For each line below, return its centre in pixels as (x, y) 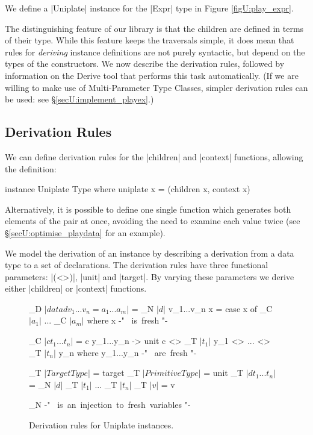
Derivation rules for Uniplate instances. (101, 425)
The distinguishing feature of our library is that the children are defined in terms (154, 28)
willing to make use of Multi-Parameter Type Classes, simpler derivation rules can (156, 87)
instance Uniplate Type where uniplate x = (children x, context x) (128, 189)
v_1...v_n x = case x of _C (220, 308)
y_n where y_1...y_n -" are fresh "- (128, 352)
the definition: (31, 168)
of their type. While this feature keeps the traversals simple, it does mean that (150, 40)
